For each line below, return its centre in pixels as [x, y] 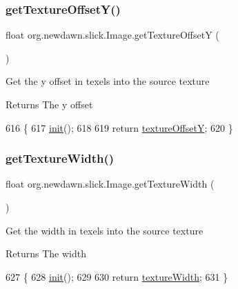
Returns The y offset [49, 104]
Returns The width [46, 253]
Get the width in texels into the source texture [105, 230]
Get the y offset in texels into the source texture [108, 81]
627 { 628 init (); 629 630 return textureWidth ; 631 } [117, 276]
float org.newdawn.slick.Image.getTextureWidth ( [110, 184]
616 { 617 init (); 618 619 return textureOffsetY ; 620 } [119, 127]
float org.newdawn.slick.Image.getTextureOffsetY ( [112, 35]
